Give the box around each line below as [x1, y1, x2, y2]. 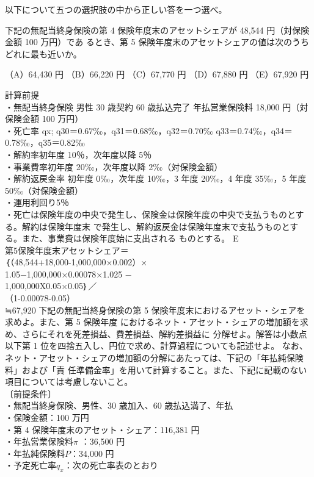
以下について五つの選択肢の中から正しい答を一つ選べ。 [5, 3, 227, 15]
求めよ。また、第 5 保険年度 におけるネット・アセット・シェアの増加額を [5, 315, 300, 328]
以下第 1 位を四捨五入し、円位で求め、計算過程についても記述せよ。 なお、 [5, 339, 308, 352]
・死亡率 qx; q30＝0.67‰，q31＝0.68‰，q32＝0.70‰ [5, 124, 213, 137]
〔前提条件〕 [5, 387, 56, 400]
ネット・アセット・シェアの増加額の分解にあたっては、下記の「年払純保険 [5, 351, 304, 364]
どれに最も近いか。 [5, 47, 82, 60]
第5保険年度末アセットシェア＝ [5, 243, 129, 256]
